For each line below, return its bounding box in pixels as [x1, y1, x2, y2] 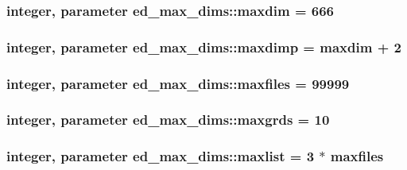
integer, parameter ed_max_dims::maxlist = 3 [6, 146, 315, 166]
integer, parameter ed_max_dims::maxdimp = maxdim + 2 [6, 37, 401, 56]
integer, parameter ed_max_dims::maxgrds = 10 [6, 110, 330, 129]
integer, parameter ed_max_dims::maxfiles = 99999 [6, 73, 350, 93]
